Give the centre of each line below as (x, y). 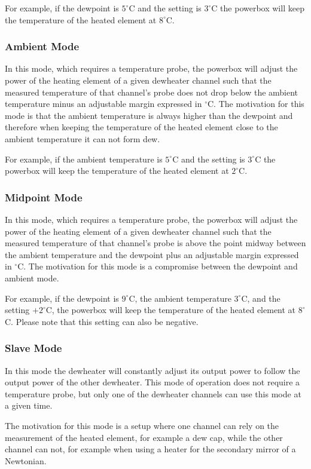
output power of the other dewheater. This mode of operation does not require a (153, 382)
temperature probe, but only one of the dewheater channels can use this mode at (153, 393)
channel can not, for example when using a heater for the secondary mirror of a (150, 449)
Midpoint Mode (44, 197)
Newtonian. (26, 460)
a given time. (29, 405)
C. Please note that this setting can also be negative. (102, 321)
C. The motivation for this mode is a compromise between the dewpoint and (158, 266)
